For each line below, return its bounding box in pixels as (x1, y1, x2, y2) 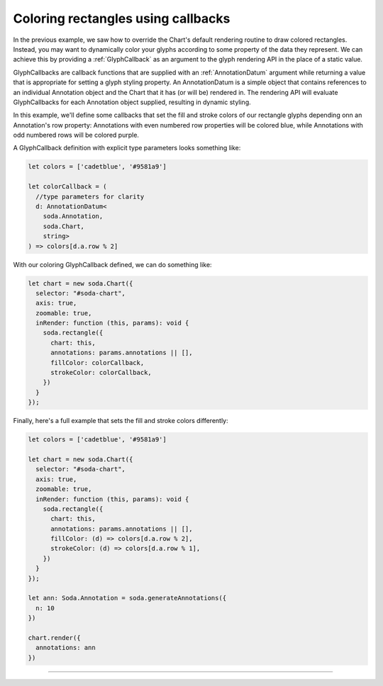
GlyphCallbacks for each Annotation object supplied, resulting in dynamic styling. (13, 98, 251, 106)
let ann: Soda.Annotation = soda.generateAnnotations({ (28, 594, 227, 602)
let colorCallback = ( (28, 183, 107, 191)
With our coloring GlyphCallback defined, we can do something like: (13, 260, 212, 269)
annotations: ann (35, 643, 96, 652)
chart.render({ (28, 634, 81, 641)
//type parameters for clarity (35, 192, 145, 201)
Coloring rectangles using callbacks (13, 11, 231, 26)
